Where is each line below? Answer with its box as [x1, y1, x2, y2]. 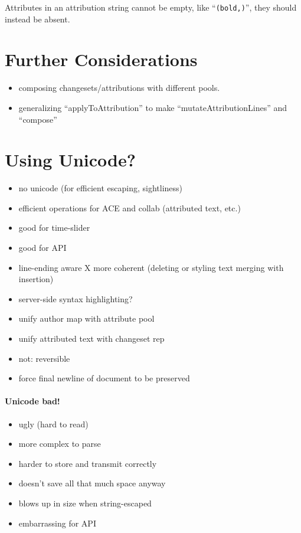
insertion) [18, 273, 54, 285]
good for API [18, 241, 67, 254]
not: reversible [18, 352, 70, 364]
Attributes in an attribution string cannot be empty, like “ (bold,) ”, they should [5, 1, 297, 13]
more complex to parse [18, 437, 101, 450]
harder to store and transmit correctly [18, 457, 157, 469]
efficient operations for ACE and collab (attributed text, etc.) [18, 201, 241, 214]
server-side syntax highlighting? [18, 292, 133, 305]
